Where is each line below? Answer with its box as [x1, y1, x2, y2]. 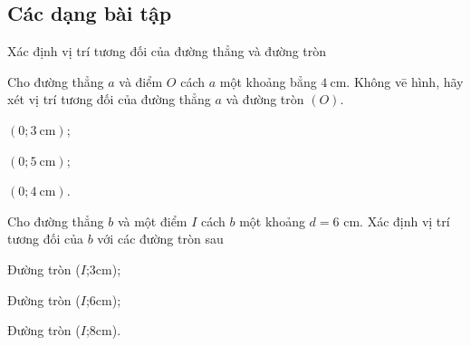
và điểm [119, 72, 163, 91]
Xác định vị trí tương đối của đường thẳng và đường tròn [7, 42, 327, 61]
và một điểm [117, 211, 187, 230]
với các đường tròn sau [97, 229, 224, 248]
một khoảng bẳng [219, 72, 317, 91]
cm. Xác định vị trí [343, 211, 450, 230]
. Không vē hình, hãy [346, 72, 464, 91]
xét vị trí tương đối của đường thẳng [7, 90, 211, 109]
